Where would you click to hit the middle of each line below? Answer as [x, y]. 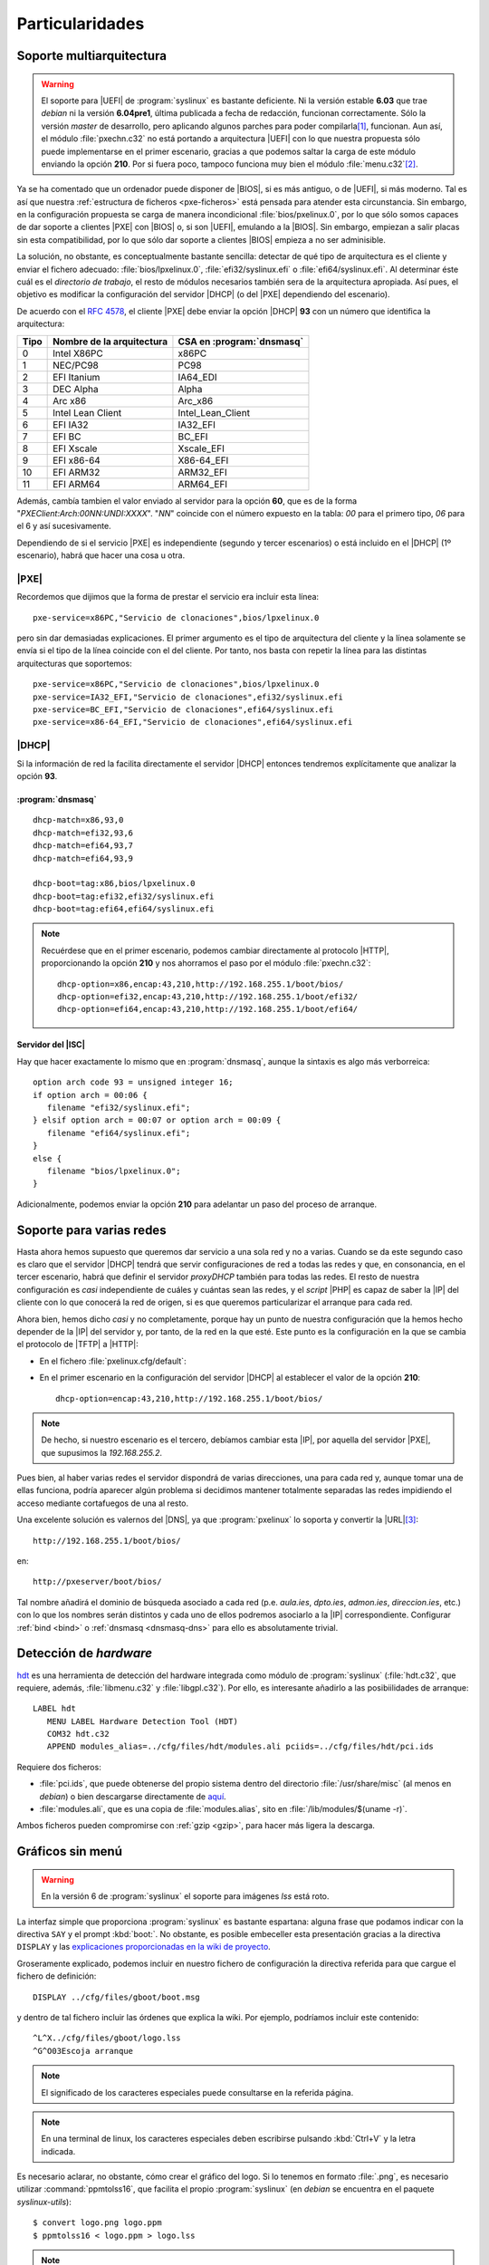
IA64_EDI [197, 377]
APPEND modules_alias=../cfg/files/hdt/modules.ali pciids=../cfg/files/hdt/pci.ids [240, 1747]
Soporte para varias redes [91, 1230]
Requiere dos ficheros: [59, 1767]
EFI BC [67, 437]
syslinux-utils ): [44, 2202]
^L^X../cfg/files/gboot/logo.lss [107, 2038]
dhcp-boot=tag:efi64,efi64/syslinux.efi [124, 909]
